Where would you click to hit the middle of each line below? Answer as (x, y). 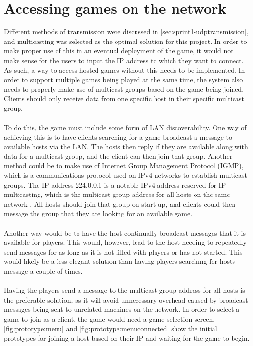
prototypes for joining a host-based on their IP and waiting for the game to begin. (127, 338)
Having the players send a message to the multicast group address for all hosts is (125, 290)
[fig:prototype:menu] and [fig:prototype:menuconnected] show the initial (111, 328)
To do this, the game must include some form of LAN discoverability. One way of (125, 127)
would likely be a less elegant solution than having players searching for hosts (119, 261)
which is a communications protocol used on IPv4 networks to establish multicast (126, 175)
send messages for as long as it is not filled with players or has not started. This (123, 251)
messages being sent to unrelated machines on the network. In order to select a (122, 309)
